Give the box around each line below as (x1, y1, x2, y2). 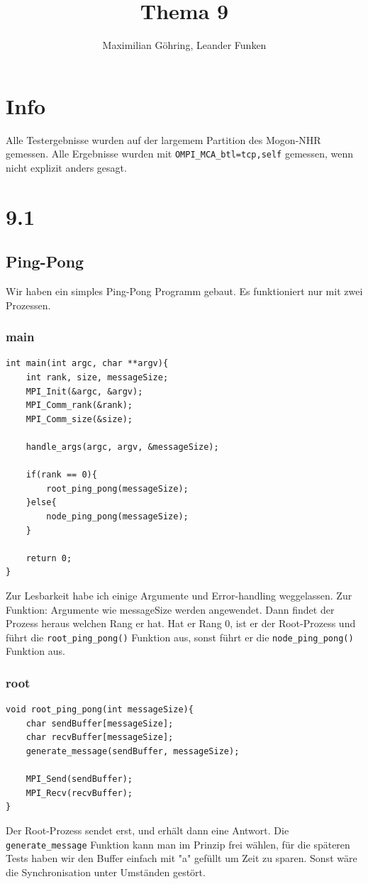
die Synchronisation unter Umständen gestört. (6, 864, 206, 879)
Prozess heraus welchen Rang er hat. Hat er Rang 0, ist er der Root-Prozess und (6, 616, 356, 631)
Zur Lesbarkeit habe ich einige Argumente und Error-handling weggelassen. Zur (6, 587, 352, 602)
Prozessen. (6, 297, 51, 312)
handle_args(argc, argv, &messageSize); (26, 442, 219, 453)
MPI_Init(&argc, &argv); (26, 386, 143, 397)
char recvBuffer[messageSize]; (26, 732, 174, 743)
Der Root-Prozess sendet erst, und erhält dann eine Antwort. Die (6, 822, 289, 837)
